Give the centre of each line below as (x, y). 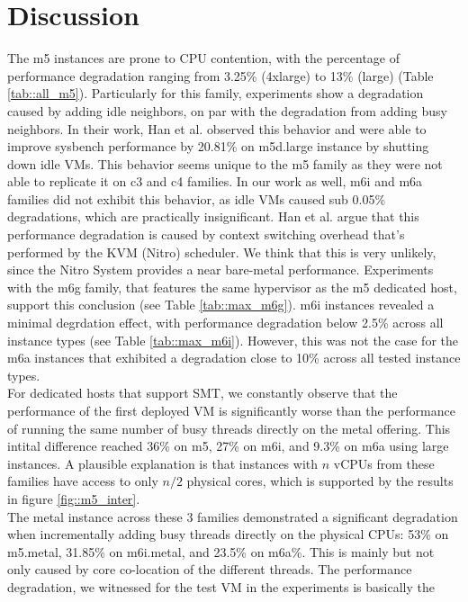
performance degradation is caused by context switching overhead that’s (206, 234)
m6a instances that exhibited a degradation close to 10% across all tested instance (234, 358)
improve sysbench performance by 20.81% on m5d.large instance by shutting (218, 146)
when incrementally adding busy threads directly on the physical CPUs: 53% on (228, 534)
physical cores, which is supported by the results (320, 481)
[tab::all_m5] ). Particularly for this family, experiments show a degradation (216, 93)
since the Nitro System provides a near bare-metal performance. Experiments (220, 270)
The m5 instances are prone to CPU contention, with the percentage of (203, 58)
